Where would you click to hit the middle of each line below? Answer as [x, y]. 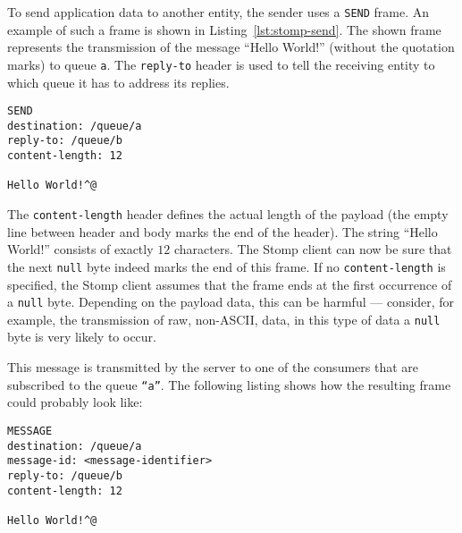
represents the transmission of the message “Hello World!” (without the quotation [231, 47]
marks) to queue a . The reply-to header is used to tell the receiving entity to [221, 64]
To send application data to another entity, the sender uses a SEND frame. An [218, 12]
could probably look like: [75, 402]
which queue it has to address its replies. [118, 82]
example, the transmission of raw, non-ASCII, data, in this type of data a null [224, 319]
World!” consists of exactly [80, 249]
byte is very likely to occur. [82, 337]
